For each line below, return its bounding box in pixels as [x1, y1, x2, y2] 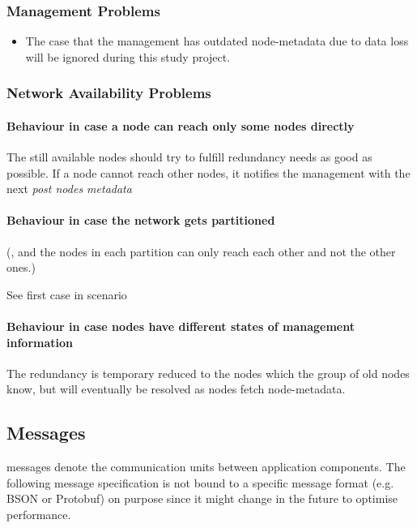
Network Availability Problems [6, 83, 211, 103]
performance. [6, 505, 71, 522]
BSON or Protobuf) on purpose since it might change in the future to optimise [6, 490, 398, 507]
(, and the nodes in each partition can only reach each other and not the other [6, 243, 396, 260]
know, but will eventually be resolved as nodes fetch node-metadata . [6, 380, 346, 397]
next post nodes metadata [6, 180, 132, 197]
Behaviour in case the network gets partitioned [6, 212, 275, 229]
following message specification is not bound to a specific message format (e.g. [6, 474, 394, 491]
